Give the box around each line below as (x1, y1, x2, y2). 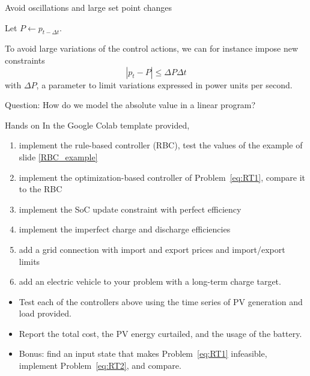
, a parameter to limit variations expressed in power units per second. (36, 78, 293, 91)
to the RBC (19, 183, 62, 195)
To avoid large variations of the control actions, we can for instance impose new (5, 42, 299, 55)
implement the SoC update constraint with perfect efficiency (19, 202, 242, 215)
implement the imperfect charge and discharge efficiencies (19, 223, 231, 235)
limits (19, 255, 40, 267)
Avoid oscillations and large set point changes (5, 1, 172, 13)
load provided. (19, 307, 71, 320)
